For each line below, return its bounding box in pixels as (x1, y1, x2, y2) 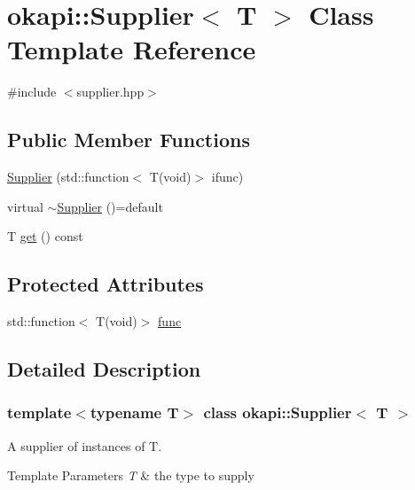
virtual (7, 197, 43, 215)
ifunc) (211, 167, 244, 186)
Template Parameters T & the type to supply (7, 466, 254, 485)
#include (7, 82, 57, 101)
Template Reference (7, 31, 256, 67)
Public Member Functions (7, 126, 250, 153)
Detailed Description (7, 355, 201, 383)
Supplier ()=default (57, 197, 163, 215)
